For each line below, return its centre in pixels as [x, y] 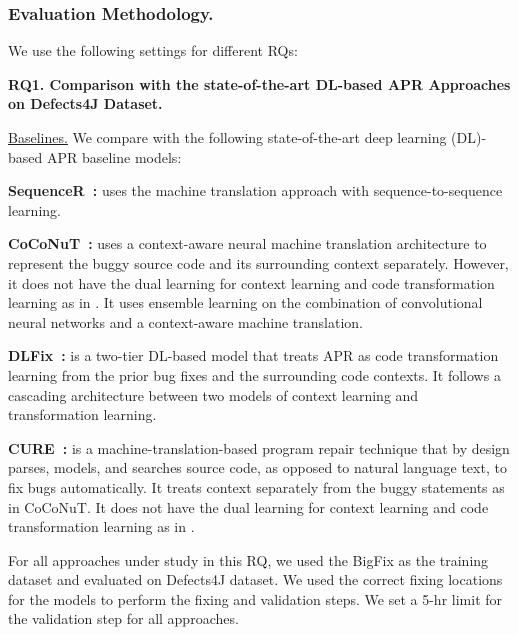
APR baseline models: [114, 156]
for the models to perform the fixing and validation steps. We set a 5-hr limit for [255, 598]
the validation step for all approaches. [123, 618]
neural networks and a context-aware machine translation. [185, 321]
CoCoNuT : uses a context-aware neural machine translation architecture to [247, 243]
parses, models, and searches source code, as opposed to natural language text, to [257, 467]
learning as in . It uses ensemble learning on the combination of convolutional [245, 302]
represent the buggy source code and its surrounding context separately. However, [258, 262]
